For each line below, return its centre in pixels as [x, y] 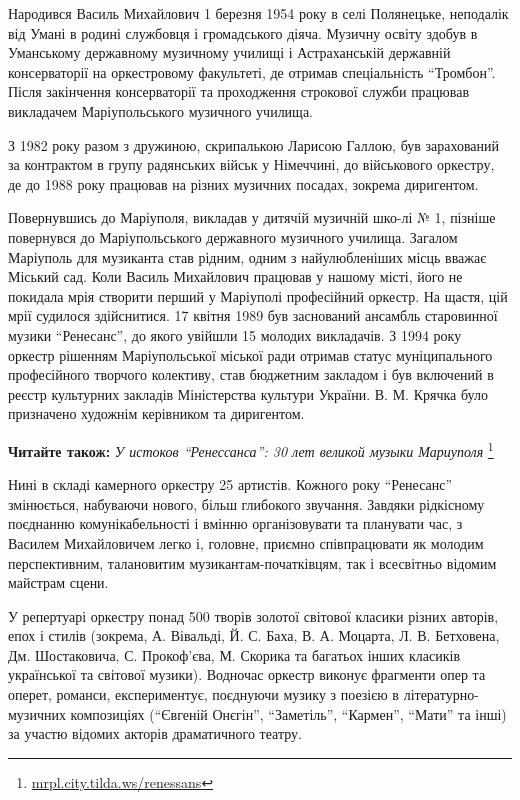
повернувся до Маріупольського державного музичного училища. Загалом [233, 236]
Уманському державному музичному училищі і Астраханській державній [229, 52]
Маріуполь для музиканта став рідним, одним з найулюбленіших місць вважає [247, 256]
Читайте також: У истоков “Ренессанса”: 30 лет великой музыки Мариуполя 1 [251, 449]
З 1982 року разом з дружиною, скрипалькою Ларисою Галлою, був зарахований [254, 144]
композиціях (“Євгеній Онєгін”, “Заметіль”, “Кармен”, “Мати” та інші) [288, 713]
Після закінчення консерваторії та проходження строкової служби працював [239, 91]
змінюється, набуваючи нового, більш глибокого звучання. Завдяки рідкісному [246, 503]
